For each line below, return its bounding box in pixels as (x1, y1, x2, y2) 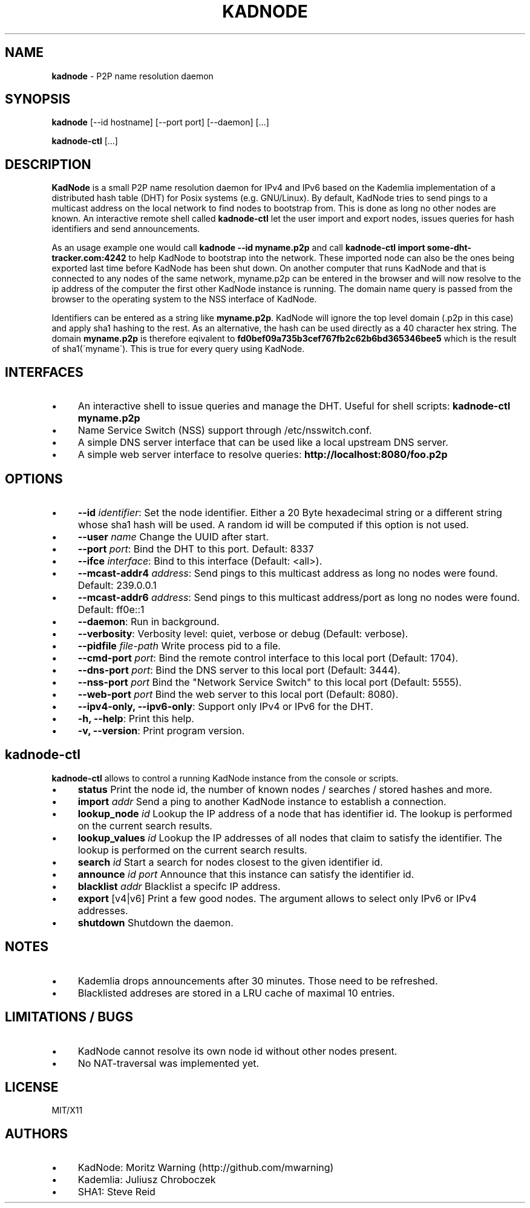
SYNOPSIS (5, 91, 71, 107)
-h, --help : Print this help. (77, 712, 194, 725)
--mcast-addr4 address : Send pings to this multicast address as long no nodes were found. (77, 566, 498, 579)
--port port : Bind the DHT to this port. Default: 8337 (77, 542, 314, 555)
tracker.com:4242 (51, 253, 126, 264)
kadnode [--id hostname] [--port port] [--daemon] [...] (51, 117, 269, 128)
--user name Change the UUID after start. (77, 530, 269, 543)
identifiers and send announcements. (51, 224, 200, 234)
